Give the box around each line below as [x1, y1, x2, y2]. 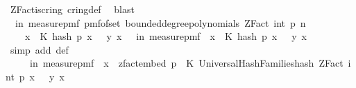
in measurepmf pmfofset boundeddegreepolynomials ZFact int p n [15, 15, 306, 30]
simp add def [10, 42, 69, 56]
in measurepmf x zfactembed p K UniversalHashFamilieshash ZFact [29, 56, 344, 70]
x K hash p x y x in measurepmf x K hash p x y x [24, 29, 307, 43]
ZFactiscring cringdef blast [10, 2, 135, 16]
